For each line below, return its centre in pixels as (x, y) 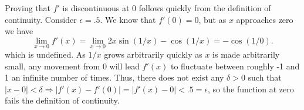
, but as (212, 19)
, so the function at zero (251, 89)
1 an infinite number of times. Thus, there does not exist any (114, 77)
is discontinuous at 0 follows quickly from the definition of (167, 8)
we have (19, 31)
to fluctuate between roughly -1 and (235, 66)
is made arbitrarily (246, 54)
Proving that (28, 8)
